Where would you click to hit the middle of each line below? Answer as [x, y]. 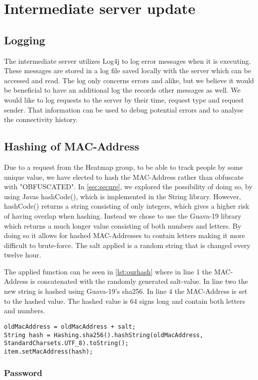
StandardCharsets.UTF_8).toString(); [66, 343]
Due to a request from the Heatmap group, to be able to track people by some [124, 167]
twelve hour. [23, 255]
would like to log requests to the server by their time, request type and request [124, 99]
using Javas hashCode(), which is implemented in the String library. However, [123, 196]
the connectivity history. [41, 119]
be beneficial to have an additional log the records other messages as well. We [122, 90]
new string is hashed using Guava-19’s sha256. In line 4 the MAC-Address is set [126, 291]
